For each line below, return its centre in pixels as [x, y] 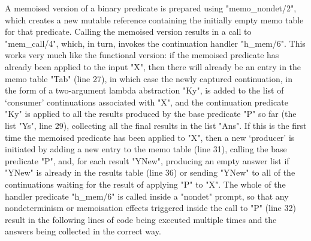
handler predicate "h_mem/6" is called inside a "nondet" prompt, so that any [147, 196]
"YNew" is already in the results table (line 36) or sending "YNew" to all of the [150, 172]
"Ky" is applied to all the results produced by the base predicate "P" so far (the [151, 114]
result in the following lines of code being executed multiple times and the [141, 219]
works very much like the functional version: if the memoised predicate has [142, 55]
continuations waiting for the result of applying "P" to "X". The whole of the [145, 184]
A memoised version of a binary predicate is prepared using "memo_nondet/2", [151, 8]
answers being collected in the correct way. [83, 231]
